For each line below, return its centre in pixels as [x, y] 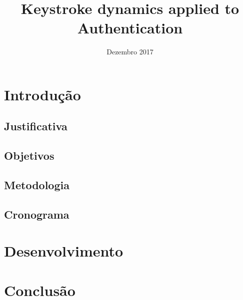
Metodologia [37, 185]
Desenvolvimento [64, 251]
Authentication [130, 28]
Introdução [42, 94]
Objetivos [29, 155]
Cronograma [37, 214]
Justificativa [36, 126]
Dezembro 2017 [130, 52]
